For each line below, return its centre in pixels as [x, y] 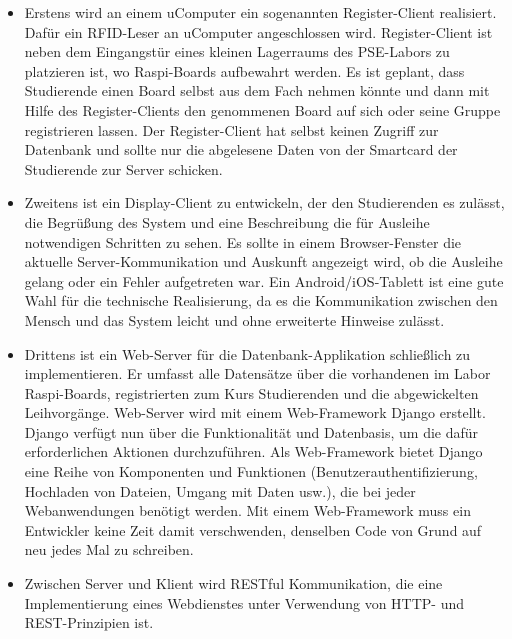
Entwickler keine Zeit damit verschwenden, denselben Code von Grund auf [253, 529]
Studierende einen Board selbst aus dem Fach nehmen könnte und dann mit [257, 90]
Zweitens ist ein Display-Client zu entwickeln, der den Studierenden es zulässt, [264, 202]
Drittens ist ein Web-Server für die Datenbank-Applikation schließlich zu [247, 353]
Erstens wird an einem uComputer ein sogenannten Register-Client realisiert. [260, 12]
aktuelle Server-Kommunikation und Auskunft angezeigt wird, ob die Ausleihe [263, 261]
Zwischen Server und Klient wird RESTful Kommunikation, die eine [233, 583]
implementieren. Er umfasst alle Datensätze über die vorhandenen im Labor [257, 373]
